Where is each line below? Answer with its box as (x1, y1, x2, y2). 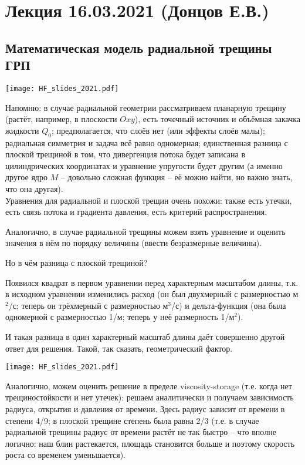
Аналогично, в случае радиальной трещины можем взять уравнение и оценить (5, 225, 286, 237)
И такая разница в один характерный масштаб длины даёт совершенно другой (5, 330, 285, 342)
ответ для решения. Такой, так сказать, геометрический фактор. (5, 342, 233, 354)
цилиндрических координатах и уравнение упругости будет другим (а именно (5, 159, 283, 171)
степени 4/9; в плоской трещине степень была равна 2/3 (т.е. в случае (5, 414, 259, 426)
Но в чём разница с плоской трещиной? (5, 256, 148, 268)
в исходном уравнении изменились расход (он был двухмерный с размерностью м (5, 288, 299, 300)
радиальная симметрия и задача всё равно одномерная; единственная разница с (5, 136, 288, 149)
